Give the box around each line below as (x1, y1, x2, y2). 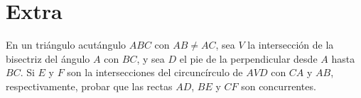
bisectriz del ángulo (6, 51, 90, 66)
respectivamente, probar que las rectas (6, 78, 173, 93)
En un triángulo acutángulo (6, 37, 126, 52)
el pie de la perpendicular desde (179, 51, 318, 66)
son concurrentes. (241, 78, 316, 93)
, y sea (136, 51, 165, 66)
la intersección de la (247, 37, 334, 52)
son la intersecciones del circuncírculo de (67, 65, 243, 80)
